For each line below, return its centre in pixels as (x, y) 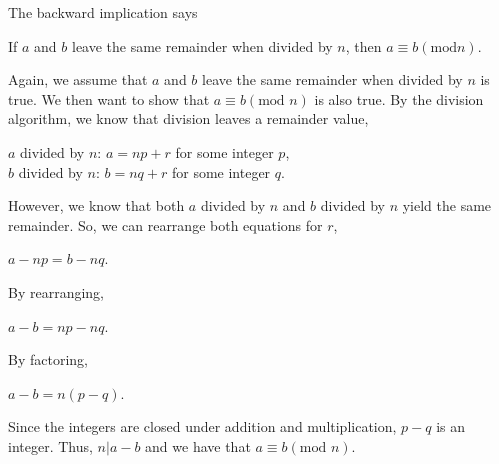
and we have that (198, 445)
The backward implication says (103, 12)
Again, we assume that (78, 79)
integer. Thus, (50, 445)
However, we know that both (96, 205)
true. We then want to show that (109, 98)
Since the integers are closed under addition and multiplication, (202, 426)
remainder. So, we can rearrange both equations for (165, 224)
